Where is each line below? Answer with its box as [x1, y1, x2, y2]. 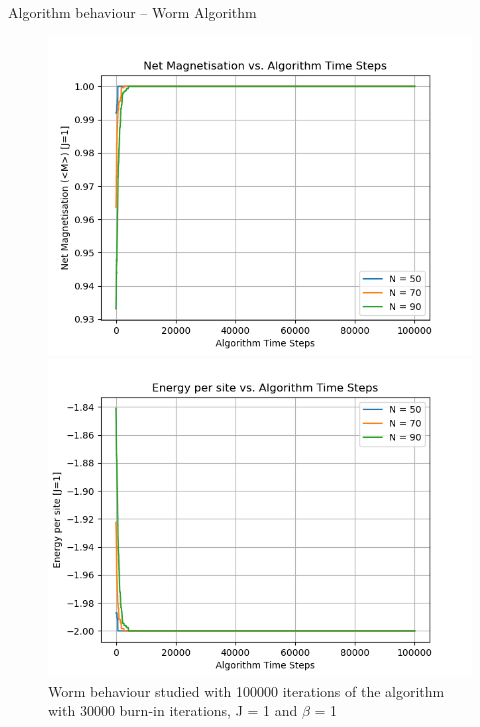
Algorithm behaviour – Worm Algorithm [8, 2, 257, 22]
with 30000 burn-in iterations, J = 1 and [48, 700, 298, 721]
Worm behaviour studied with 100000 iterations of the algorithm [48, 680, 445, 701]
